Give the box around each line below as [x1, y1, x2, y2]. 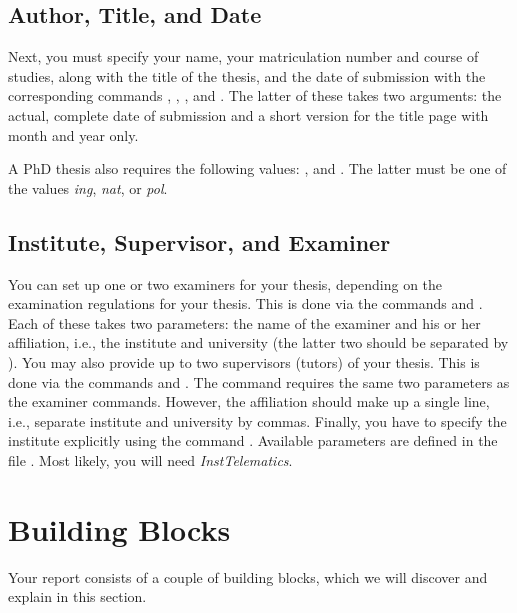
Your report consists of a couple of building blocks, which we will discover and [8, 566, 488, 587]
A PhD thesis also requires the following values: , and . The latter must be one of [8, 158, 507, 179]
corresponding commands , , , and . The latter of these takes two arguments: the [8, 85, 502, 106]
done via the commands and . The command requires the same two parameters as [8, 371, 510, 392]
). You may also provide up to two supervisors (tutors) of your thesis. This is [8, 351, 480, 372]
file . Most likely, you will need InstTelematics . [8, 449, 293, 470]
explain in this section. [8, 586, 147, 607]
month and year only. [8, 124, 139, 145]
